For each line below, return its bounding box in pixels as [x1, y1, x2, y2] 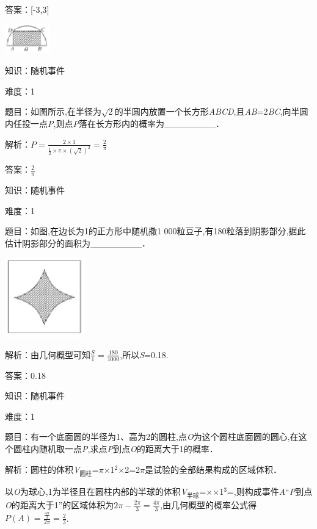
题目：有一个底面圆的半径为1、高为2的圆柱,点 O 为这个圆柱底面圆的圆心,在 [5, 430, 299, 443]
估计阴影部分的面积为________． [5, 237, 150, 250]
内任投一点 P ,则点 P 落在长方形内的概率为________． [5, 117, 224, 129]
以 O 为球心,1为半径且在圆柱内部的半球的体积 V [5, 484, 188, 497]
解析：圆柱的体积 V [5, 462, 80, 475]
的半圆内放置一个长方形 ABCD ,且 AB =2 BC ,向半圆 [114, 105, 308, 118]
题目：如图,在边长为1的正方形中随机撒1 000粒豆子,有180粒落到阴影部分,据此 [5, 225, 306, 237]
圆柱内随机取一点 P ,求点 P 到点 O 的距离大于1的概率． [13, 442, 218, 455]
